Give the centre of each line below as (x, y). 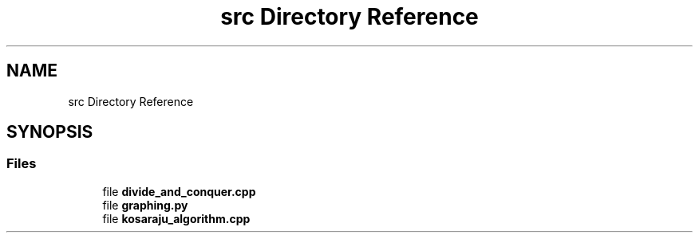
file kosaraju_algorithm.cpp (176, 218)
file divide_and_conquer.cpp (179, 191)
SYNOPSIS (50, 132)
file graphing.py (145, 205)
